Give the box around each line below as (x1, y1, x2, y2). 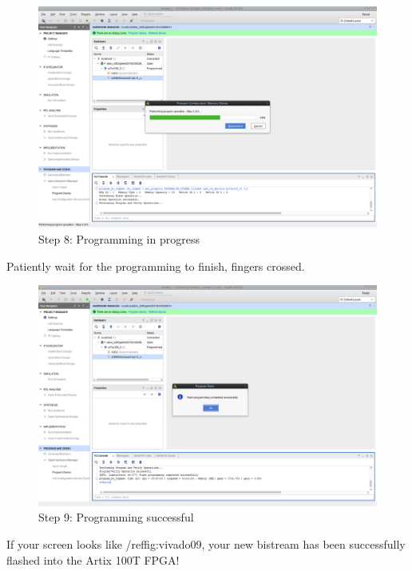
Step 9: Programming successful (38, 509, 194, 525)
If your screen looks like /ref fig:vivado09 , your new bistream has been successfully (6, 535, 406, 552)
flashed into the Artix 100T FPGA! (6, 551, 180, 568)
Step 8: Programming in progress (38, 231, 200, 248)
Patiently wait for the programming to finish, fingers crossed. (6, 257, 305, 274)
